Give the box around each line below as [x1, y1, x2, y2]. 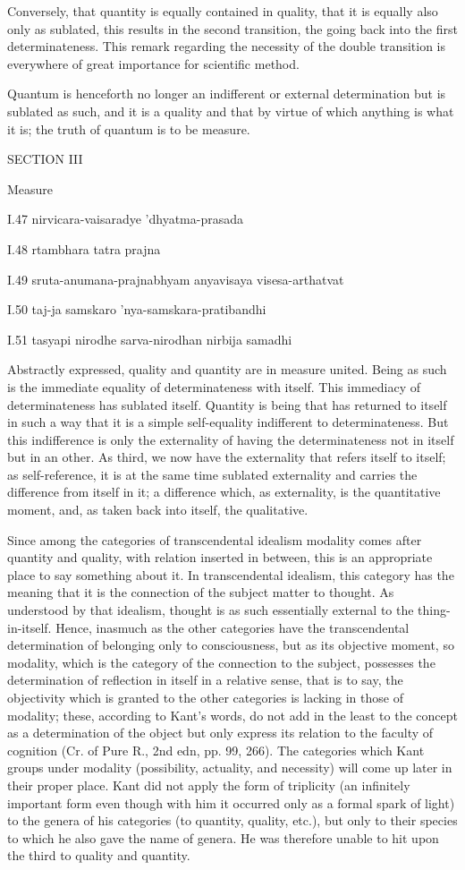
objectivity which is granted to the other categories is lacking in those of [7, 688, 403, 706]
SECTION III [7, 149, 83, 168]
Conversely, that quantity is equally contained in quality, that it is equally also [7, 2, 438, 20]
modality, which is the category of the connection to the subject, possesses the [7, 652, 435, 671]
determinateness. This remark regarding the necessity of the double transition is [7, 37, 445, 55]
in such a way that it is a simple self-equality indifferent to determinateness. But [7, 413, 449, 431]
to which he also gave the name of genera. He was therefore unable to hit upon [7, 828, 439, 847]
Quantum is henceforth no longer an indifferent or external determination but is [7, 84, 446, 103]
